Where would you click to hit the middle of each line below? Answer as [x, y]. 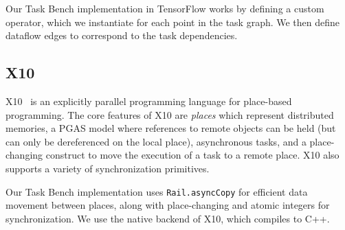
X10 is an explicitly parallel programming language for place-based [149, 101]
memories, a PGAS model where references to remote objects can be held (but [171, 128]
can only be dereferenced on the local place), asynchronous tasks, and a [156, 141]
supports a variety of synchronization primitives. [108, 168]
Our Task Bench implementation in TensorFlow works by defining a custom [165, 8]
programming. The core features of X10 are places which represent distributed [170, 114]
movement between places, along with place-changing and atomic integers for [168, 205]
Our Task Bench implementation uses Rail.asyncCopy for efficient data [157, 191]
